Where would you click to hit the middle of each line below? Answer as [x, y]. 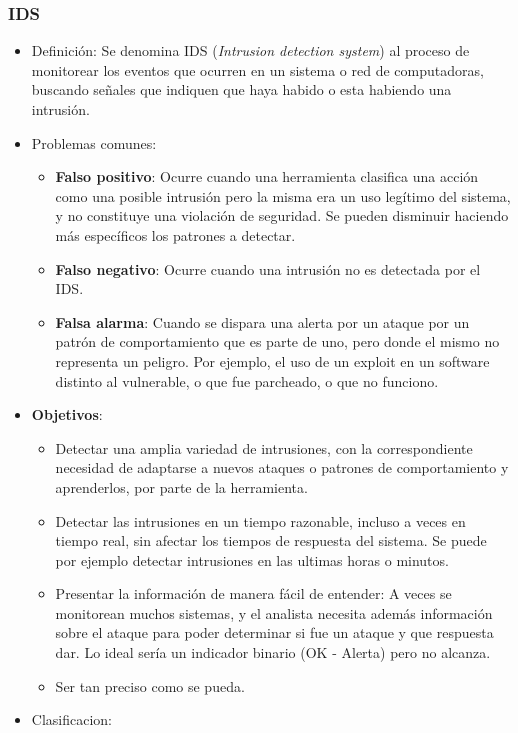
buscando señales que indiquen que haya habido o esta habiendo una [241, 89]
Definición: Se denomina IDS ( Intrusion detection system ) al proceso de [250, 50]
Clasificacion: [71, 719]
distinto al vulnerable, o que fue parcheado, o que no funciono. [247, 380]
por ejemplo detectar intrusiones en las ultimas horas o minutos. [252, 559]
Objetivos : [67, 414]
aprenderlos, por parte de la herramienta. [181, 486]
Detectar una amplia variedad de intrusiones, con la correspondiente [264, 447]
